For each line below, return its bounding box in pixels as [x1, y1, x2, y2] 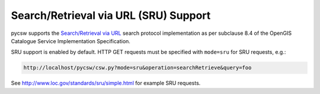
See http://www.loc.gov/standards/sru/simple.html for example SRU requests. [11, 80, 201, 87]
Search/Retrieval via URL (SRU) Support [11, 9, 211, 22]
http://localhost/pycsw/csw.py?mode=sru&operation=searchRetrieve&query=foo [23, 64, 252, 71]
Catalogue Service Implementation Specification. [11, 37, 130, 44]
